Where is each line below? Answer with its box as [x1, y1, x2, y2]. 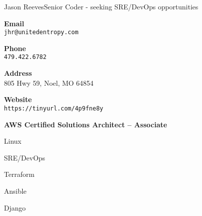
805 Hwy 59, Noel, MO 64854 [4, 77, 94, 88]
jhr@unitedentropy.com [4, 29, 79, 36]
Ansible [4, 185, 27, 196]
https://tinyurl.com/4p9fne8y [4, 105, 103, 112]
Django [4, 202, 26, 213]
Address [4, 68, 32, 78]
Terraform [4, 169, 35, 179]
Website [4, 94, 32, 105]
